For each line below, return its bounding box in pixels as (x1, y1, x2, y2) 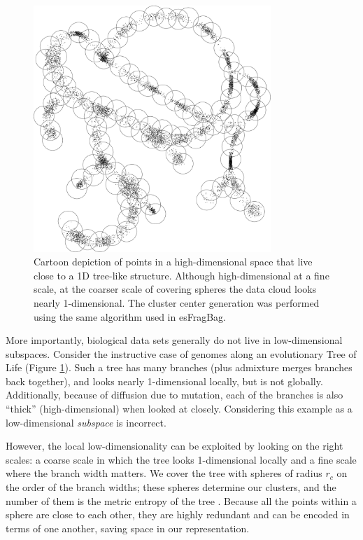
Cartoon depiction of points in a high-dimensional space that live (34, 254, 313, 269)
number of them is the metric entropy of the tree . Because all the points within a (6, 493, 357, 508)
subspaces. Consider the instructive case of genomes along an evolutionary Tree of (6, 346, 357, 361)
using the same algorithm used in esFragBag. (34, 309, 226, 324)
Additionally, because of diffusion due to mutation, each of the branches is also (6, 387, 343, 402)
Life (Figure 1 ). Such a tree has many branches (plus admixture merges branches (6, 360, 353, 375)
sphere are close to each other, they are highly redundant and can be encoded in (6, 507, 350, 522)
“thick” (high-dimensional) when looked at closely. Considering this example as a (6, 401, 353, 416)
